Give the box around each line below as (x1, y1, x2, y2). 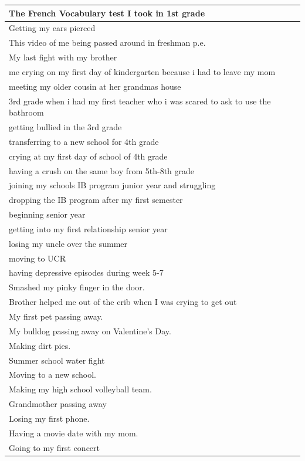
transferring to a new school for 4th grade (9, 135, 159, 147)
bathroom (9, 106, 44, 118)
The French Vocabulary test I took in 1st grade (9, 6, 205, 19)
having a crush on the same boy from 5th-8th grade (9, 164, 195, 177)
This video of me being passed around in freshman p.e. (9, 36, 206, 49)
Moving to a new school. (9, 368, 97, 381)
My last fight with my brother (9, 51, 117, 63)
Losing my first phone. (9, 412, 90, 424)
